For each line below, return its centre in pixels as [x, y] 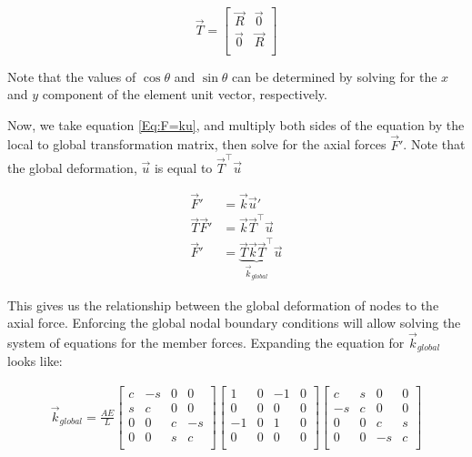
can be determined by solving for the [335, 76]
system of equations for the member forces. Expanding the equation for [206, 342]
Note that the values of [72, 76]
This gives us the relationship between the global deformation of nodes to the [223, 305]
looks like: [35, 361]
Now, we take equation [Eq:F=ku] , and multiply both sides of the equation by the [236, 124]
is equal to [183, 167]
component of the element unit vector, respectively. [185, 94]
